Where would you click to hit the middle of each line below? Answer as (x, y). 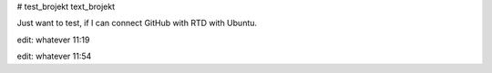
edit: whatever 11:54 (54, 56)
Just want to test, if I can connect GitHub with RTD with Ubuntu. (137, 23)
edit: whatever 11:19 (53, 40)
